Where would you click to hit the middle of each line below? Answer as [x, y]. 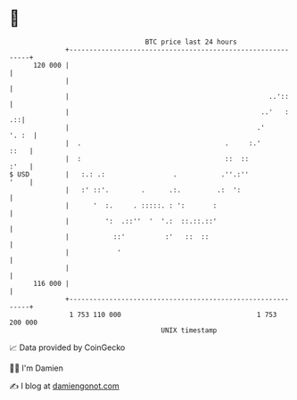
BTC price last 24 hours [191, 42]
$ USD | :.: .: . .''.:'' [129, 174]
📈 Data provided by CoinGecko [67, 347]
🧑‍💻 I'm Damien [37, 368]
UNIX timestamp [189, 330]
